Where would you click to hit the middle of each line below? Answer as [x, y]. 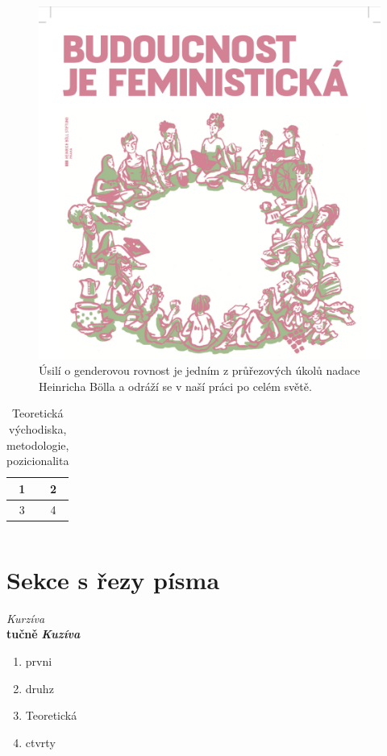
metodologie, [38, 444]
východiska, [38, 429]
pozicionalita [38, 461]
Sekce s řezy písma [113, 579]
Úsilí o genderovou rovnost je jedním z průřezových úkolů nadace [200, 370]
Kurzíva [26, 618]
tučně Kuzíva [44, 634]
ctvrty [40, 742]
